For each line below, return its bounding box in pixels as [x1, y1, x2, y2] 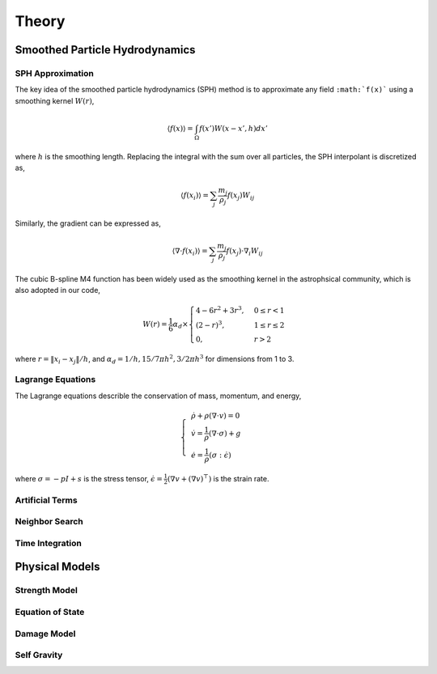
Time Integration [15, 537, 83, 549]
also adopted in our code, [15, 286, 101, 295]
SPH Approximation [15, 67, 95, 78]
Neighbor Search [15, 516, 84, 528]
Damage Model [15, 628, 76, 639]
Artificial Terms [15, 494, 78, 506]
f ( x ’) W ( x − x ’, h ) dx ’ [198, 124, 269, 133]
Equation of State [15, 606, 85, 617]
